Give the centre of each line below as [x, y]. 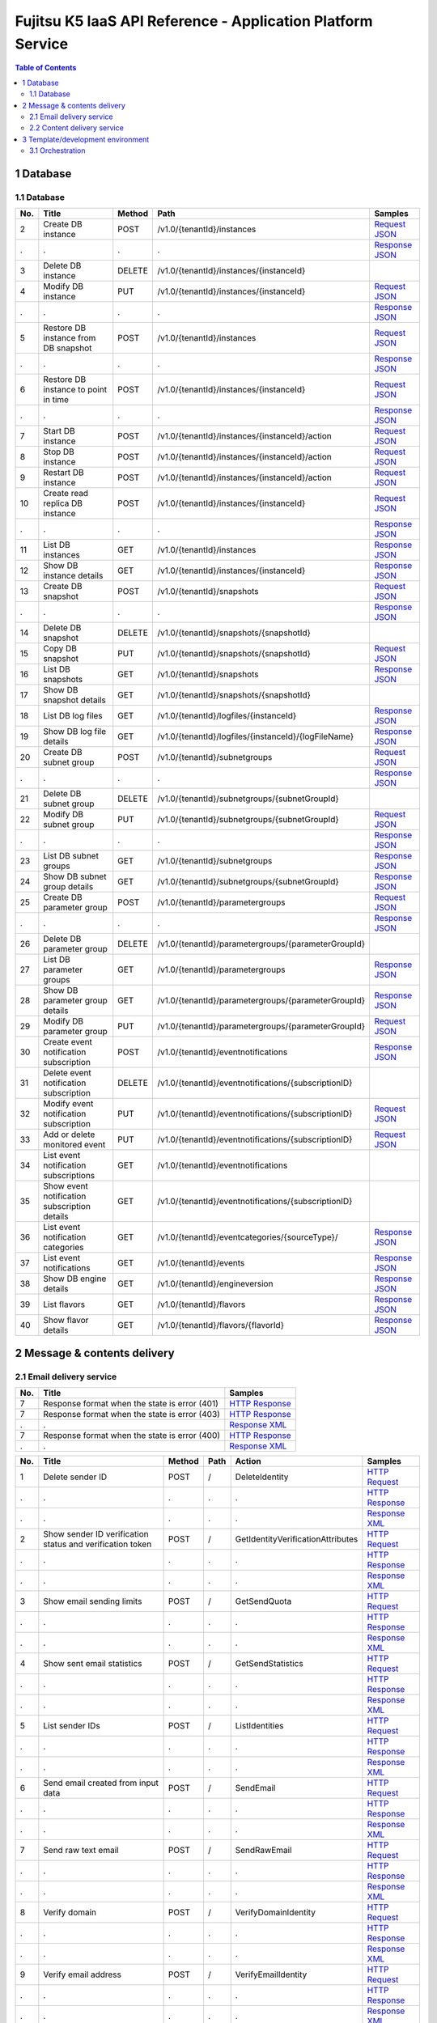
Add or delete [69, 1134]
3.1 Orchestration [57, 151]
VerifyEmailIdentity [271, 1974]
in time [56, 400]
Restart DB [64, 473]
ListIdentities [259, 1726]
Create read [66, 494]
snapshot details [75, 700]
